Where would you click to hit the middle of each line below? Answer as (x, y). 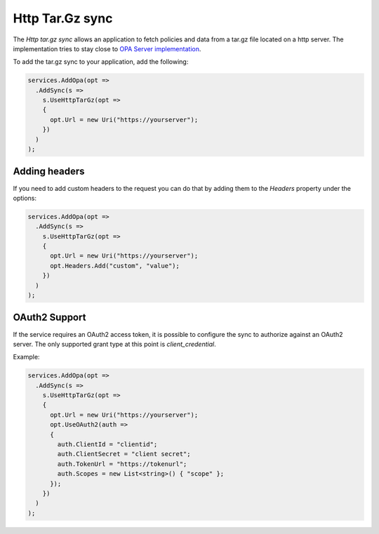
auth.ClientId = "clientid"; (107, 445)
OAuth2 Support (49, 318)
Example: (26, 357)
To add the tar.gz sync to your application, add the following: (101, 62)
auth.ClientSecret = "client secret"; (124, 454)
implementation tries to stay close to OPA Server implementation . (107, 48)
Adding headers (49, 172)
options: (25, 198)
